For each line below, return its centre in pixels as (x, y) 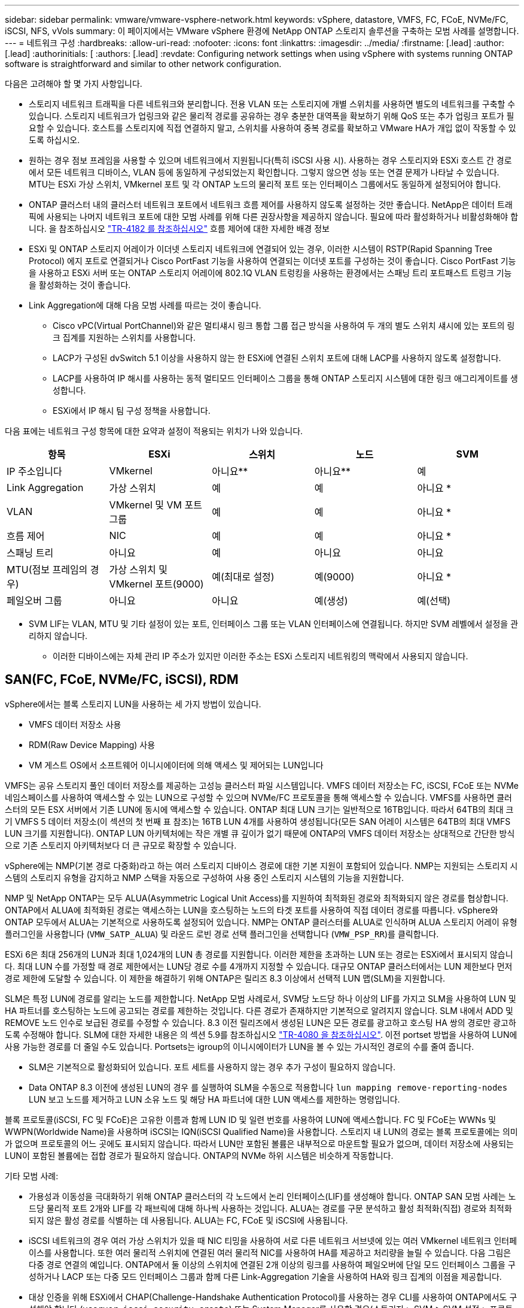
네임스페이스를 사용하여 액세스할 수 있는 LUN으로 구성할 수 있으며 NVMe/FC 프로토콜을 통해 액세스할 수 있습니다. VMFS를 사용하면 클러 (258, 797)
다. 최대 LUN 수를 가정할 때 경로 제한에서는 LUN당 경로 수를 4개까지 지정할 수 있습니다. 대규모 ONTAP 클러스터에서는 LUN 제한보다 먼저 (259, 966)
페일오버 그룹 (34, 601)
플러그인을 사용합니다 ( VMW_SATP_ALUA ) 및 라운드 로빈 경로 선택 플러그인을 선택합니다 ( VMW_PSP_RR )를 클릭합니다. (222, 934)
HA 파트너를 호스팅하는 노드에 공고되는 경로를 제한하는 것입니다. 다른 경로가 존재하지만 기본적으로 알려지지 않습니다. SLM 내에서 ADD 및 (259, 1010)
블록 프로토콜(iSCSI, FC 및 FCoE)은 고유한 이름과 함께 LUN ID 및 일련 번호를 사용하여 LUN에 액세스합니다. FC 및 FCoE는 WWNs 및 (251, 1119)
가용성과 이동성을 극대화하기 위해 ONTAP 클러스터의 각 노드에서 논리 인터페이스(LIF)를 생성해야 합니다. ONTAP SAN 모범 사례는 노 (272, 1196)
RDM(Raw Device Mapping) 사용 (92, 744)
